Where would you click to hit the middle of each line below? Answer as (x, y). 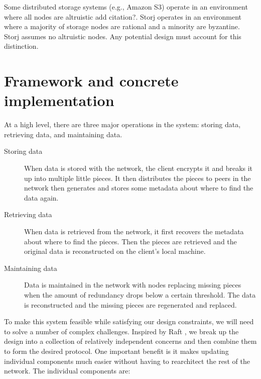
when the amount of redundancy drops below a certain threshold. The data (140, 295)
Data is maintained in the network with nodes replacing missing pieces (133, 285)
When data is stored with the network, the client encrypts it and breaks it (139, 168)
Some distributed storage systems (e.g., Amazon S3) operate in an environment (126, 7)
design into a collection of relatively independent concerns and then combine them (130, 341)
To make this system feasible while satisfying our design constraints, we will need (129, 321)
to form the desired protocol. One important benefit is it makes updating (116, 351)
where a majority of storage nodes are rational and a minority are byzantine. (122, 26)
